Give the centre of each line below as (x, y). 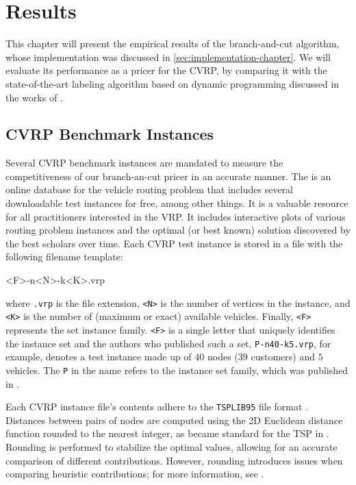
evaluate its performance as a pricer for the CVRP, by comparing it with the (166, 70)
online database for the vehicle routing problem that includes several (150, 189)
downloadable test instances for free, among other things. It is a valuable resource (177, 203)
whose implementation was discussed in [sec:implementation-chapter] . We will (168, 57)
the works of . (34, 97)
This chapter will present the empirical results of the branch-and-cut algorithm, (173, 43)
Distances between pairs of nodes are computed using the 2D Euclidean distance (174, 420)
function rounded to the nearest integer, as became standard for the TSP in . (167, 433)
